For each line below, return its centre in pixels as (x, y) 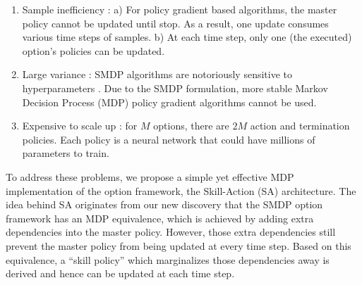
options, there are (191, 126)
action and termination (300, 126)
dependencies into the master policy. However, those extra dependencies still (171, 232)
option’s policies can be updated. (93, 50)
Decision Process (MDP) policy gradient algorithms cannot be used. (169, 102)
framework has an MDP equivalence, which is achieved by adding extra (160, 218)
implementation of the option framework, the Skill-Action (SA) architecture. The (181, 190)
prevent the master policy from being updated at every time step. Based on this (179, 245)
